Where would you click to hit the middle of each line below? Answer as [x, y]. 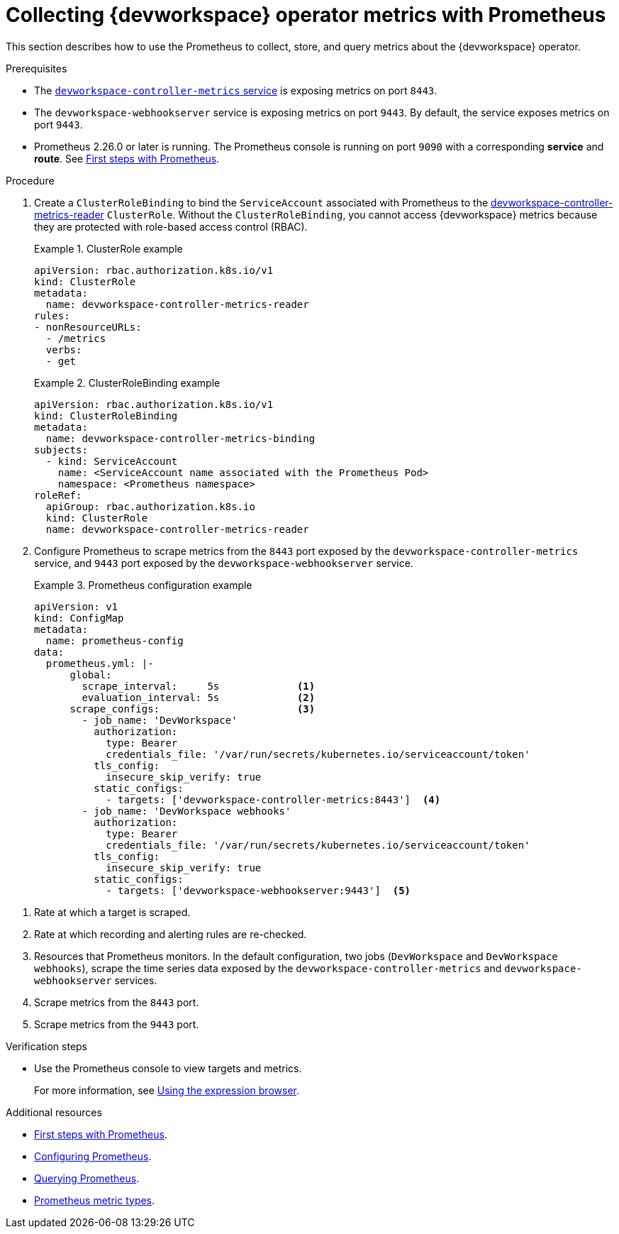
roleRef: [58, 495]
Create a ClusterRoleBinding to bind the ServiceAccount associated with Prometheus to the [261, 202]
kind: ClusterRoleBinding [106, 415]
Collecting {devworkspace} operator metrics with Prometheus [306, 15]
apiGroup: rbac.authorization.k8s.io [150, 506]
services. [136, 980]
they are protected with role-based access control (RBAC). [171, 226]
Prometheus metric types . [95, 1200]
